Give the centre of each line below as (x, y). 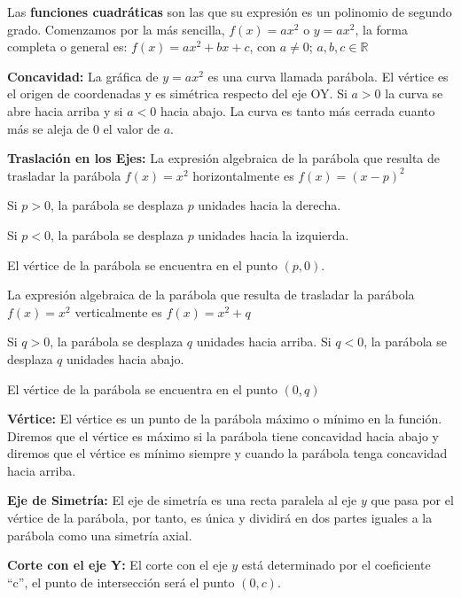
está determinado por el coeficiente (336, 565)
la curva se (414, 93)
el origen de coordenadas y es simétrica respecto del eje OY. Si (177, 93)
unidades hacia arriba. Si (264, 342)
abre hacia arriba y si (65, 110)
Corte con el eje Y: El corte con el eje (117, 565)
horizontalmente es (243, 175)
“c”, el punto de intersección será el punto (121, 582)
